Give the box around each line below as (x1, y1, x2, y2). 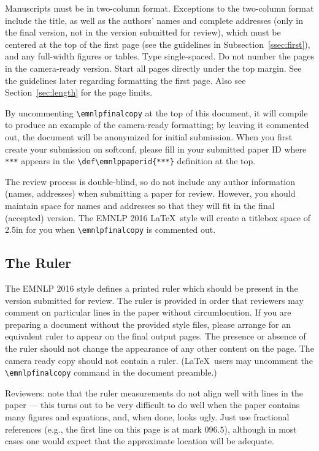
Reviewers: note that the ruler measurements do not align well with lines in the (5, 386, 303, 399)
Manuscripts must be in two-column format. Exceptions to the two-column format (5, 2, 314, 14)
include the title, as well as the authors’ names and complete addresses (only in (5, 13, 303, 26)
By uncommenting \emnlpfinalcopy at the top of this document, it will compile (5, 106, 308, 119)
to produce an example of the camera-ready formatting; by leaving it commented (5, 118, 309, 131)
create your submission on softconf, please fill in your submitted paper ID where (5, 142, 307, 155)
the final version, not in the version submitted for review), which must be (5, 26, 281, 39)
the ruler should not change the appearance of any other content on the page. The (5, 342, 314, 355)
